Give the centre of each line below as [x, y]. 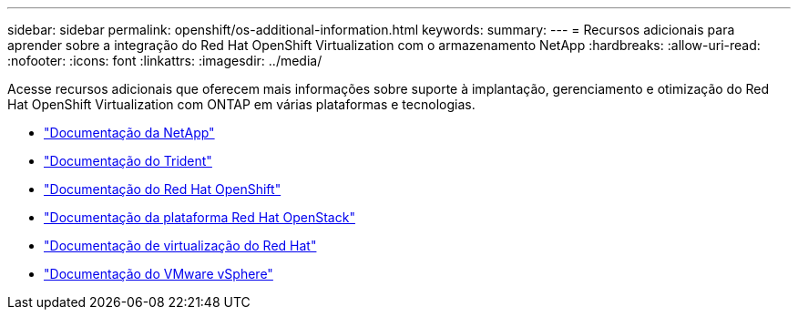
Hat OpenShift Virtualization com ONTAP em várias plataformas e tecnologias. [241, 104]
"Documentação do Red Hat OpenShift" [163, 189]
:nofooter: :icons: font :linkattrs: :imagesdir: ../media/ [165, 61]
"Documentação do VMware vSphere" [159, 274]
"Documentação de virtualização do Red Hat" [180, 245]
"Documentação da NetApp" [129, 133]
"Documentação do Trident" [128, 161]
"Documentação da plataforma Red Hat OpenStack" [199, 217]
